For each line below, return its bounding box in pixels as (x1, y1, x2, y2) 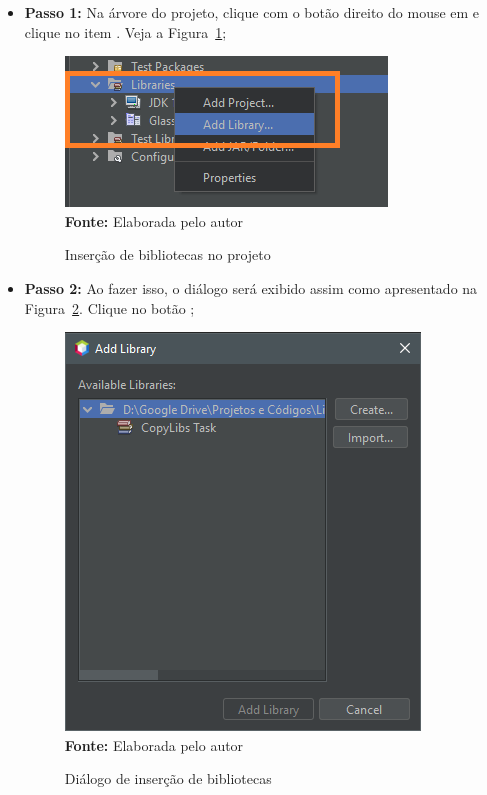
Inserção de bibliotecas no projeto (64, 244, 271, 265)
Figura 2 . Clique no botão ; (24, 297, 195, 318)
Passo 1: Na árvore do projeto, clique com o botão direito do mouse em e (24, 2, 480, 22)
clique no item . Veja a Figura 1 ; (24, 21, 227, 42)
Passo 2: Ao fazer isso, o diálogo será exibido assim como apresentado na (24, 277, 478, 298)
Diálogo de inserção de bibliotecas (64, 768, 272, 789)
